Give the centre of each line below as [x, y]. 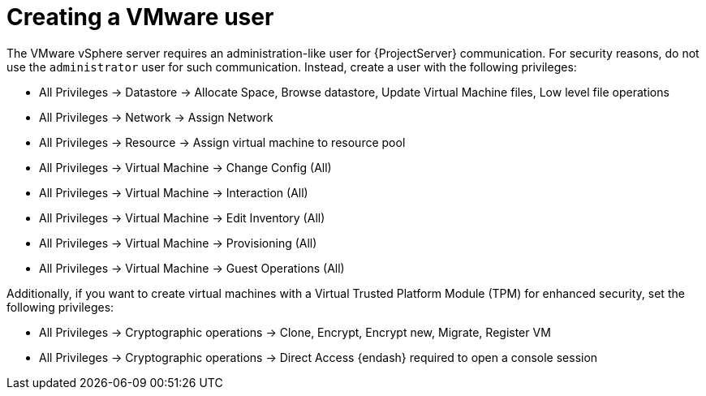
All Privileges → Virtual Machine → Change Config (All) [185, 167]
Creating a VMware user [140, 17]
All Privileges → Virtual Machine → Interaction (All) [174, 192]
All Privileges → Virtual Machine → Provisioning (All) [178, 243]
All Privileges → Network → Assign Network [156, 117]
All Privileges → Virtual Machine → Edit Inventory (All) [182, 217]
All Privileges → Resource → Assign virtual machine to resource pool [222, 142]
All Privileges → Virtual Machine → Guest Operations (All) [192, 268]
